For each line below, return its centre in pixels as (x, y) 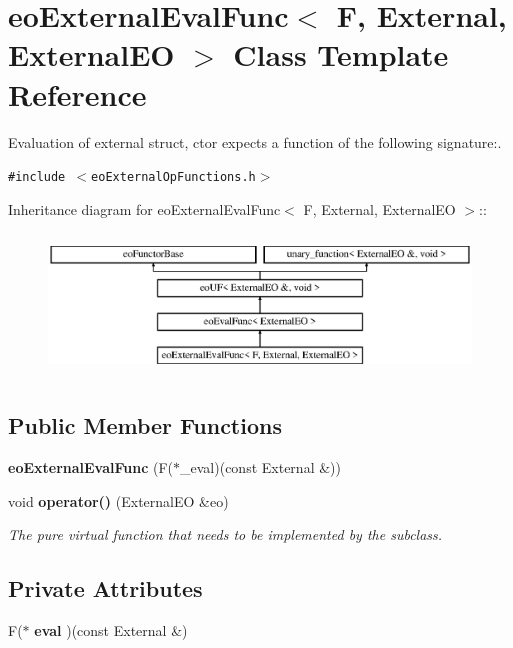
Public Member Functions (145, 425)
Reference (77, 93)
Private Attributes (105, 588)
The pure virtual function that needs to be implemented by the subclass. (225, 534)
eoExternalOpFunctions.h (173, 177)
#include (37, 177)
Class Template (341, 54)
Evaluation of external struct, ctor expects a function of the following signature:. (255, 141)
